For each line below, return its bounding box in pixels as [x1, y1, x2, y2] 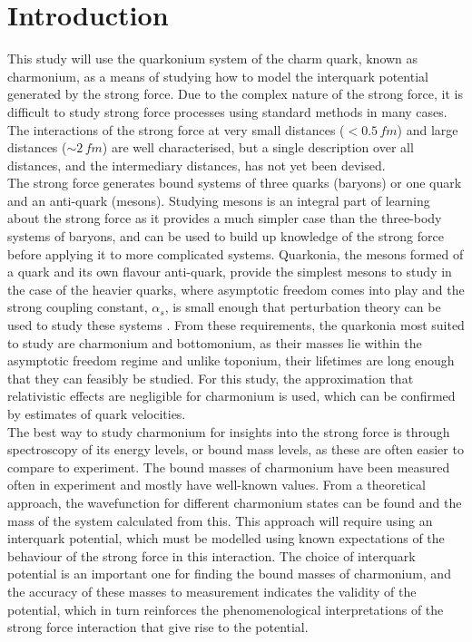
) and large [397, 120, 458, 139]
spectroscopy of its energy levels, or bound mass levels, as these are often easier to [7, 440, 464, 459]
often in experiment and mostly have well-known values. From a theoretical [7, 475, 426, 494]
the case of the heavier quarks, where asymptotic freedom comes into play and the [7, 279, 465, 298]
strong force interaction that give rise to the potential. [7, 618, 309, 637]
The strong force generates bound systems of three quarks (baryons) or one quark [7, 173, 462, 192]
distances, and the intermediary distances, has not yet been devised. [7, 155, 386, 174]
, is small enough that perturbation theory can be [164, 297, 441, 316]
